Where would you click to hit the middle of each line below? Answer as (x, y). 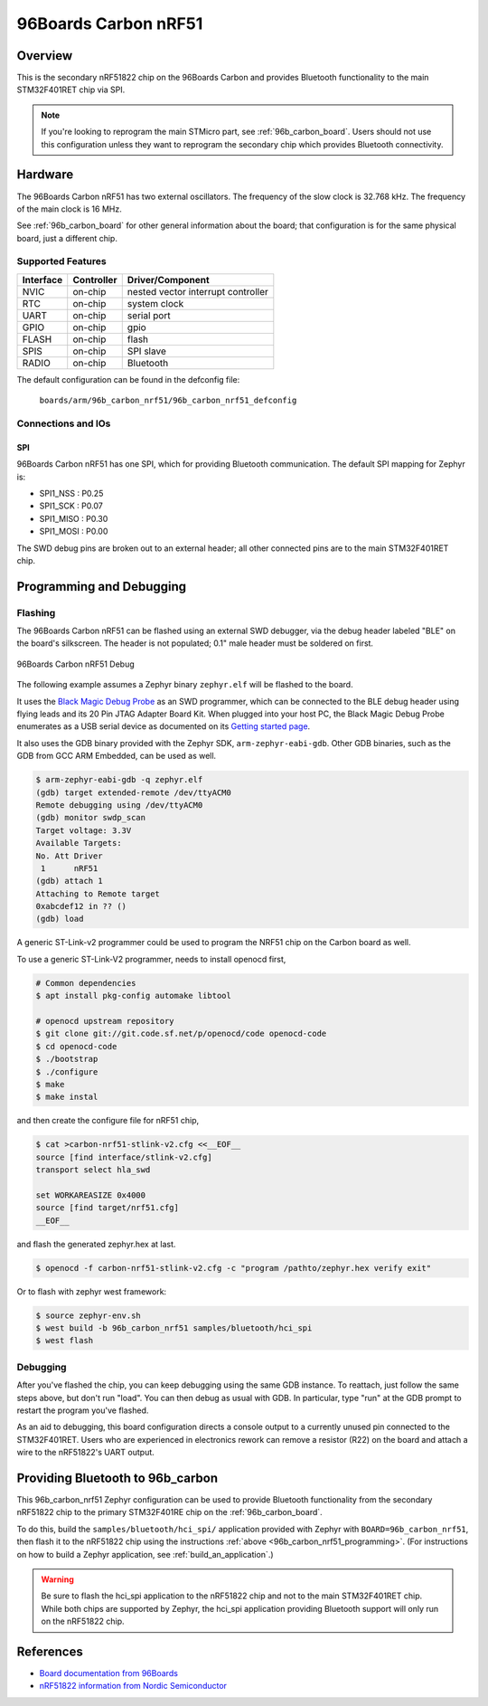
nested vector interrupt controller (197, 291)
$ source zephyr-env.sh (89, 1315)
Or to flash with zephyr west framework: (92, 1291)
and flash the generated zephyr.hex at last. (96, 1244)
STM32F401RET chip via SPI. (71, 90)
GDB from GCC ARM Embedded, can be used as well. (117, 756)
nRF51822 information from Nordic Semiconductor (133, 1686)
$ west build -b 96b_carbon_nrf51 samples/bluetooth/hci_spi (174, 1328)
